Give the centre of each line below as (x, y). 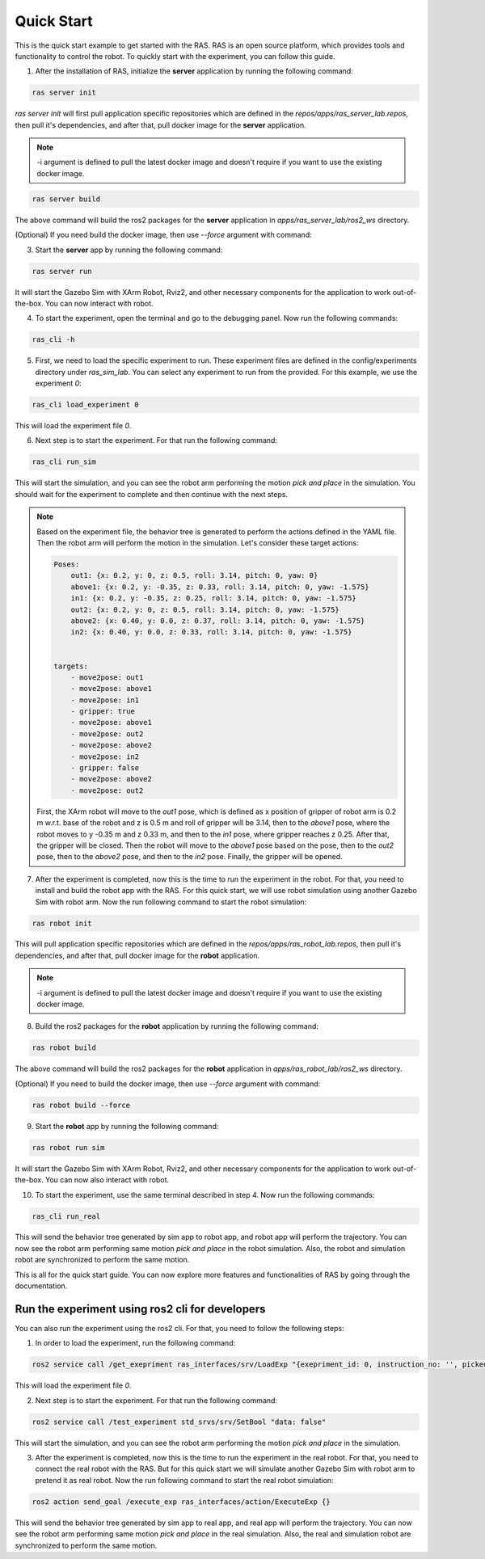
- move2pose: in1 (105, 700)
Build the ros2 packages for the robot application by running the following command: (177, 1026)
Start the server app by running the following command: (129, 250)
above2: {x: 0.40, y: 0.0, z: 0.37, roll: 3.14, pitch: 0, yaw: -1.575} (218, 621)
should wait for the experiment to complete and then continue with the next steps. (152, 494)
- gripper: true (103, 712)
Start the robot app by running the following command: (127, 1126)
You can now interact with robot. (99, 303)
